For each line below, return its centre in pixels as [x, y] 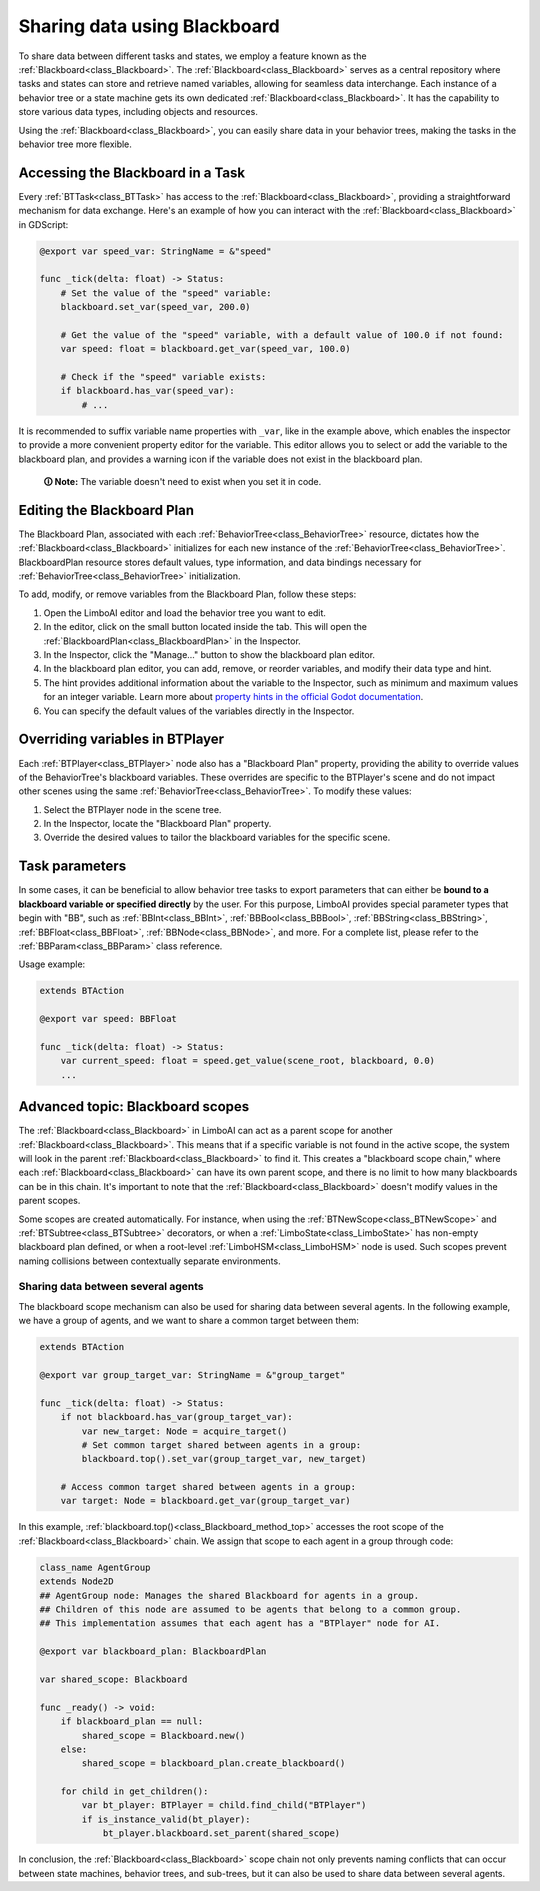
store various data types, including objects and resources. [138, 112]
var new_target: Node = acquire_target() [184, 1431]
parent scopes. [49, 1201]
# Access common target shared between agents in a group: [208, 1487]
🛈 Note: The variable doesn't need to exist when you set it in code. [182, 482]
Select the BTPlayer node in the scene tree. [132, 809]
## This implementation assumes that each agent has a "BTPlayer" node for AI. [240, 1623]
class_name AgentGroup [95, 1567]
